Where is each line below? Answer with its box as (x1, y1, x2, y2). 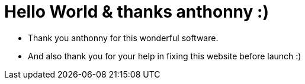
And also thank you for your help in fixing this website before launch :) (28, 51, 301, 61)
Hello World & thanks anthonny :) (4, 2, 269, 22)
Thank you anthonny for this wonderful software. (28, 32, 219, 43)
